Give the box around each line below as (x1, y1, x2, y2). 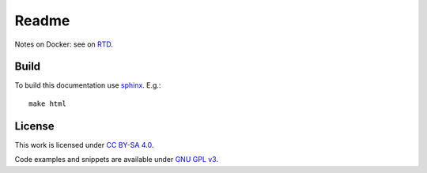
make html (28, 99, 66, 108)
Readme (14, 12, 70, 29)
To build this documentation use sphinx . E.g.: (14, 81, 161, 90)
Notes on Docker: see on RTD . (14, 39, 114, 49)
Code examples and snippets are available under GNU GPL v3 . (14, 155, 219, 164)
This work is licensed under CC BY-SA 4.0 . (14, 140, 154, 149)
